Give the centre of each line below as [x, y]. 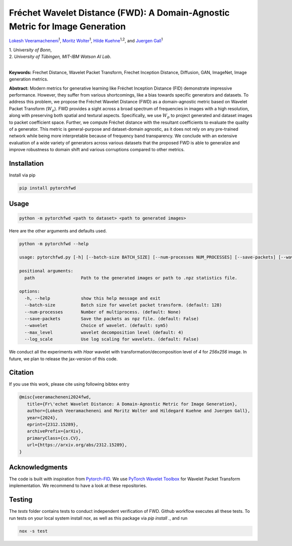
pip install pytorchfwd [48, 188]
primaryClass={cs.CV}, [54, 438]
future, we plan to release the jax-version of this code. [63, 359]
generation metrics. [29, 79]
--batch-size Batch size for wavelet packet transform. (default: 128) [123, 305]
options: [30, 292]
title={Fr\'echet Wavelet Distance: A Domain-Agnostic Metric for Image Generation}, [132, 404]
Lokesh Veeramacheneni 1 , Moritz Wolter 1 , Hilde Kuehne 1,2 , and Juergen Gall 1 [86, 40]
